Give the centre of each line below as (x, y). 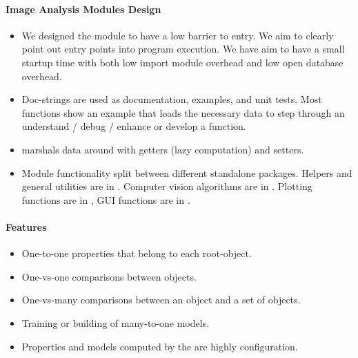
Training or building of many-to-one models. (116, 322)
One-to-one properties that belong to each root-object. (137, 253)
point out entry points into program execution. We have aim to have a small (183, 49)
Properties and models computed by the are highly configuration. (160, 346)
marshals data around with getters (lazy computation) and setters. (163, 149)
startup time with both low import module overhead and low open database (182, 62)
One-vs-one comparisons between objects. (109, 276)
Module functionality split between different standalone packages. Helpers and (187, 172)
